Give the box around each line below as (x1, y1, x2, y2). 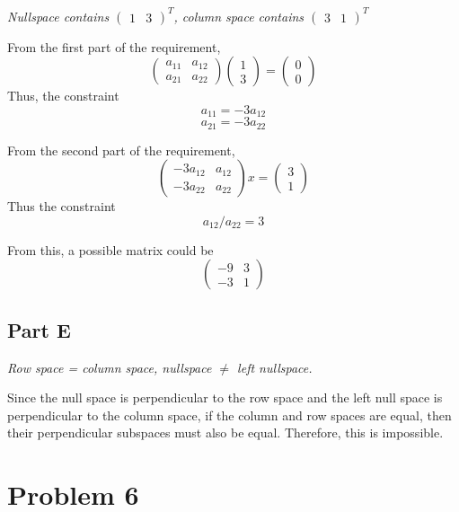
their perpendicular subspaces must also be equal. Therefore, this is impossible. (7, 423, 444, 442)
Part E (7, 315, 71, 343)
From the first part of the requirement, (7, 37, 221, 56)
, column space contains (173, 6, 305, 25)
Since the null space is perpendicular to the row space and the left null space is (7, 388, 443, 407)
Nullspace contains (7, 6, 110, 25)
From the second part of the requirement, (7, 140, 235, 159)
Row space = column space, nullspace (7, 358, 212, 376)
